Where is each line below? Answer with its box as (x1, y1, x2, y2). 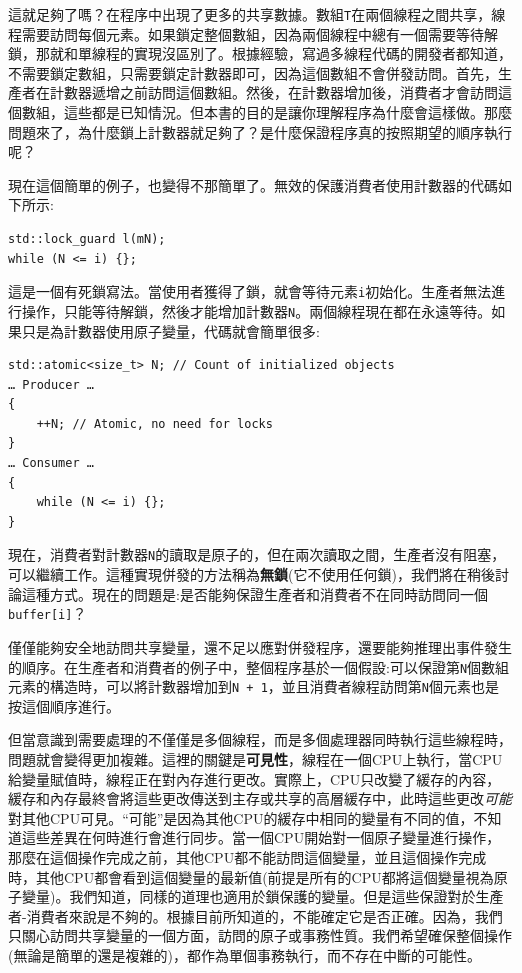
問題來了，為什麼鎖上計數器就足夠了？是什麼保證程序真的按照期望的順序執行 (8, 121, 512, 142)
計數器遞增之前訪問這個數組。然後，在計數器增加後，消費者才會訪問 (49, 82, 498, 103)
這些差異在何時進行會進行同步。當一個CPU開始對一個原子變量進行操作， (21, 827, 501, 848)
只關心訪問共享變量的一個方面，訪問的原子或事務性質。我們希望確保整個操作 (8, 925, 512, 946)
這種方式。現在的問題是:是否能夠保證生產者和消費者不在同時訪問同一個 (21, 583, 488, 604)
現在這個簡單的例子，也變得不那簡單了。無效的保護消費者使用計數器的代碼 (8, 174, 498, 195)
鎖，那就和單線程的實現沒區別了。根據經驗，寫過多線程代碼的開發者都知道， (8, 43, 512, 64)
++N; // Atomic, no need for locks (36, 416, 273, 431)
